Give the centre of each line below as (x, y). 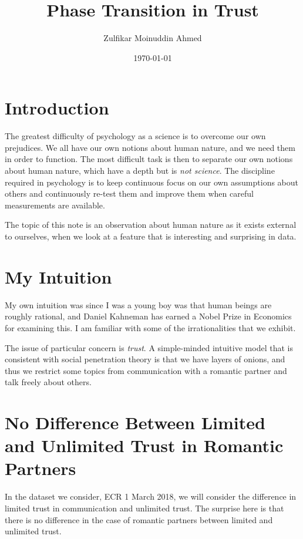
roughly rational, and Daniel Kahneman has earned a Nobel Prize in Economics (148, 316)
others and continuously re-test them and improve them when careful (129, 193)
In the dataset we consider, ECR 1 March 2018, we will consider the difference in (151, 496)
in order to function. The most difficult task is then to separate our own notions (149, 159)
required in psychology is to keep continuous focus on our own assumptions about (152, 182)
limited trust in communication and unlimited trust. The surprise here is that (144, 508)
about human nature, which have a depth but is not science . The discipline (140, 171)
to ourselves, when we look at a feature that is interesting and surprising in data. (151, 236)
